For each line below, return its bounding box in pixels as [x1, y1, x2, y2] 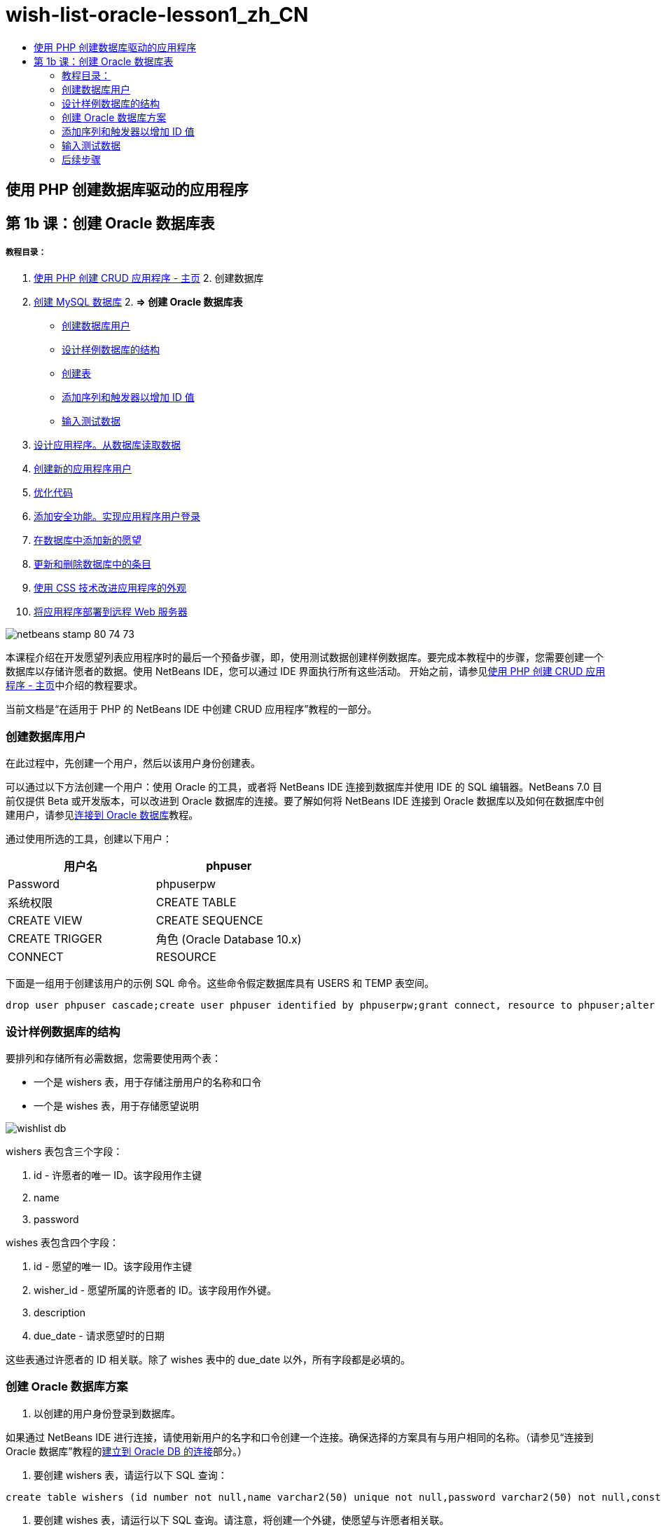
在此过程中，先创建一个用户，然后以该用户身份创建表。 [6, 757, 260, 770]
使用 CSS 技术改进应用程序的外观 [34, 582, 187, 594]
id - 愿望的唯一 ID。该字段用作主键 [34, 1260, 193, 1272]
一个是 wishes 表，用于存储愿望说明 [34, 1099, 199, 1112]
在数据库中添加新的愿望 [34, 534, 141, 547]
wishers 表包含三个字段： [6, 1145, 123, 1157]
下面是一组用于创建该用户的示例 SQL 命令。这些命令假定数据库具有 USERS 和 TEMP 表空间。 [6, 977, 435, 990]
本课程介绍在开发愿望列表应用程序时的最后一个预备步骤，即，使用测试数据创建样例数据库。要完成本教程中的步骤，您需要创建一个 [6, 651, 604, 664]
